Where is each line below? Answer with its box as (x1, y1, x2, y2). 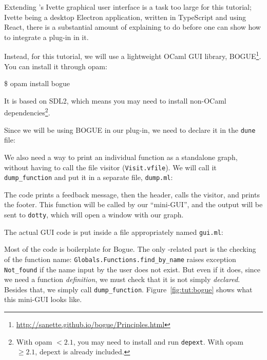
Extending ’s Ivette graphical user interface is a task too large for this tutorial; (4, 2, 252, 12)
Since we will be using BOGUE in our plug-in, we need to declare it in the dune (4, 124, 256, 135)
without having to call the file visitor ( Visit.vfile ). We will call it (4, 162, 217, 172)
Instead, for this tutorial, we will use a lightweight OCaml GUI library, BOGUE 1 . (4, 49, 261, 62)
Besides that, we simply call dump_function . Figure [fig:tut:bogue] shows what (4, 284, 253, 294)
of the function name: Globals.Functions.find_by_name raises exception (4, 253, 236, 264)
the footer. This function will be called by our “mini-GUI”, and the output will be (4, 199, 263, 210)
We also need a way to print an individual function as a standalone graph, (4, 151, 238, 162)
